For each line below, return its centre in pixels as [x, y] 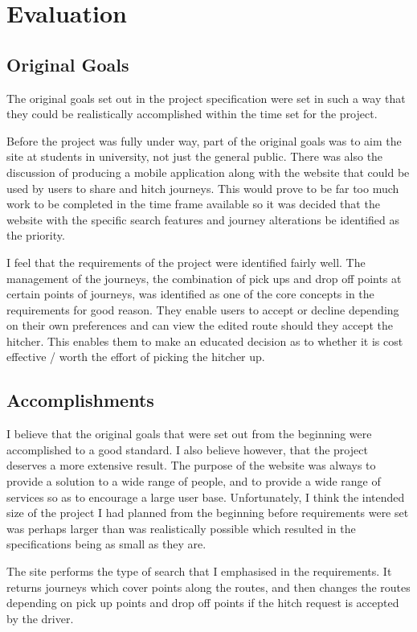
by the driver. [40, 618]
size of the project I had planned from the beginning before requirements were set [208, 513]
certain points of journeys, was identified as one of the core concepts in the [190, 294]
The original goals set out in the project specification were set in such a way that [206, 98]
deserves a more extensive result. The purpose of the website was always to [191, 465]
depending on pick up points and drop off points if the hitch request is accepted [203, 603]
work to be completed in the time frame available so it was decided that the [193, 204]
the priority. [36, 235]
